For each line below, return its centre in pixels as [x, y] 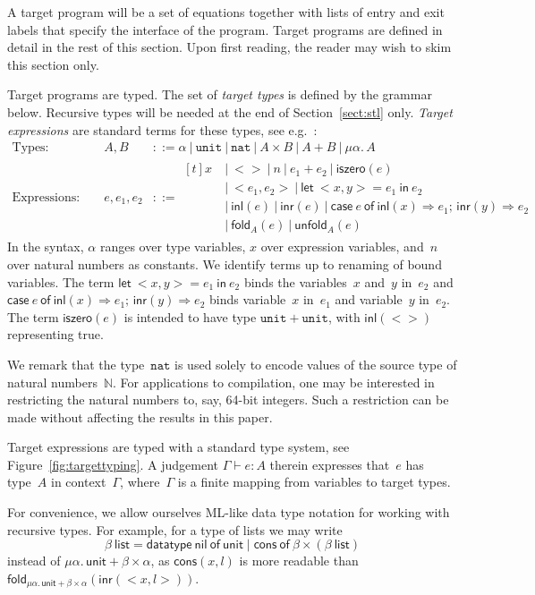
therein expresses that [330, 464]
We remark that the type [76, 364]
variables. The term [61, 281]
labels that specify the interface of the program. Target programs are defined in [225, 29]
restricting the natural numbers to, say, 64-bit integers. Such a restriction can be [228, 399]
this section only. [53, 64]
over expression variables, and [342, 246]
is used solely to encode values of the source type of [316, 364]
